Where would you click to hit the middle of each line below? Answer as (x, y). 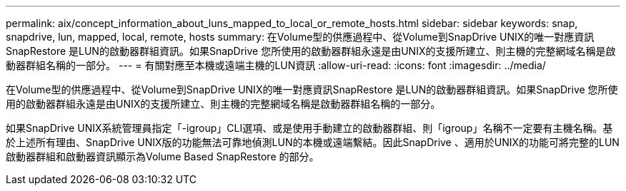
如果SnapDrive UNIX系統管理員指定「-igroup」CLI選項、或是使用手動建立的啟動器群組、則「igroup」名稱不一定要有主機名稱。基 (309, 128)
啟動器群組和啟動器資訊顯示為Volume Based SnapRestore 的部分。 (163, 156)
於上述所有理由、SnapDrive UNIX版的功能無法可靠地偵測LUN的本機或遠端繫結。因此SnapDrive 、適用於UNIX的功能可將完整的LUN (313, 142)
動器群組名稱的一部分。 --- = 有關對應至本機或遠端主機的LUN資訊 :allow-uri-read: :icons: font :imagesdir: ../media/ (276, 65)
